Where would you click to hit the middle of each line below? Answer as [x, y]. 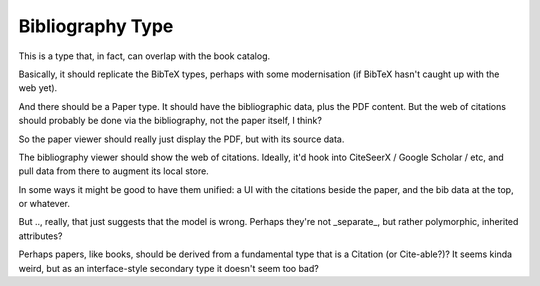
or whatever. [44, 204]
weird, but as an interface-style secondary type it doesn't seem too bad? [168, 268]
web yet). [38, 88]
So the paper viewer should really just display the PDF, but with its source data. [181, 139]
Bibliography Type [96, 26]
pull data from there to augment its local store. [113, 171]
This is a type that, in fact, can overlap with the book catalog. [144, 56]
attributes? [40, 236]
